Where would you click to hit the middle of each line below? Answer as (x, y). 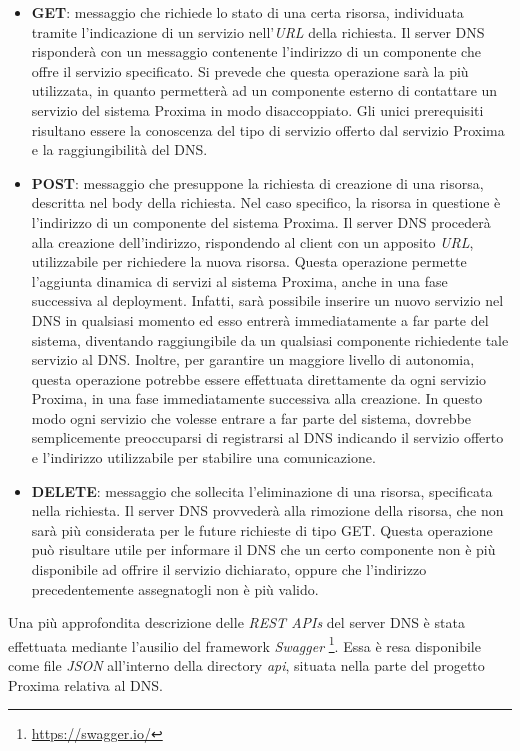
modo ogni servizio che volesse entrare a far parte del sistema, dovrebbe (251, 417)
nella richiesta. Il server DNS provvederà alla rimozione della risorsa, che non (267, 510)
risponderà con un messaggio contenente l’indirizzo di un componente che (256, 51)
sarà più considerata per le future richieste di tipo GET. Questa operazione (262, 529)
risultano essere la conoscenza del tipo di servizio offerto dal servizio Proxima (268, 129)
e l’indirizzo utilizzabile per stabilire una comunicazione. (203, 457)
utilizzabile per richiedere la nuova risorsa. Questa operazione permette (249, 261)
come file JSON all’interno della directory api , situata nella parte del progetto (246, 665)
